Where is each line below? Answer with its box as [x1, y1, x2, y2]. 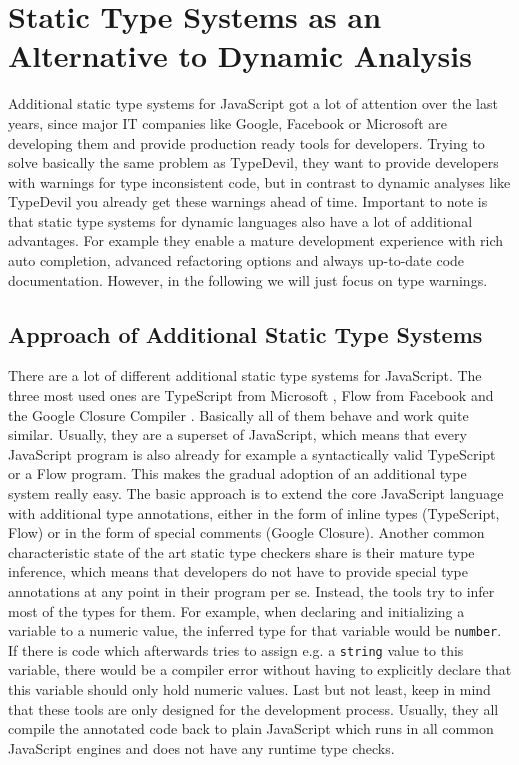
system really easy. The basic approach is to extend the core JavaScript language [8, 483, 504, 504]
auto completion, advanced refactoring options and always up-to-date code [8, 250, 465, 271]
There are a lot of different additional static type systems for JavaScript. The [8, 365, 482, 386]
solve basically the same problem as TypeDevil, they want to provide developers [8, 152, 499, 173]
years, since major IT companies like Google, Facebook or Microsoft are [8, 112, 448, 133]
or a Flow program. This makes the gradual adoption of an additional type [8, 463, 467, 484]
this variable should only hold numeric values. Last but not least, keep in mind [8, 679, 491, 700]
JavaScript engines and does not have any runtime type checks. [8, 737, 395, 758]
